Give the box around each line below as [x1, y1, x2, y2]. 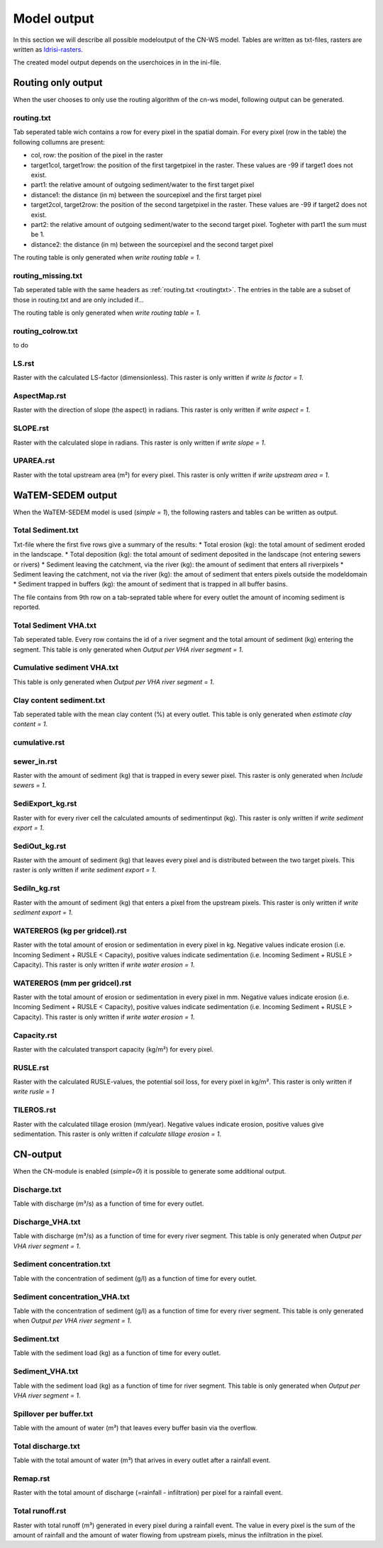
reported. [13, 603, 40, 611]
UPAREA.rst [13, 456, 55, 466]
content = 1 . [13, 720, 48, 728]
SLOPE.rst [13, 423, 49, 433]
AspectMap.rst [13, 391, 67, 401]
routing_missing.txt [13, 270, 83, 280]
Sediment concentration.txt [13, 1259, 111, 1269]
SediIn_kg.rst [13, 884, 60, 893]
